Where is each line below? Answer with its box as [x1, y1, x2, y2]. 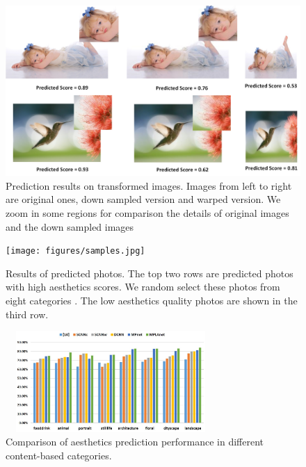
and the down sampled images [6, 219, 134, 233]
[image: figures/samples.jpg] [6, 246, 145, 256]
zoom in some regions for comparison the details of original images [6, 205, 289, 220]
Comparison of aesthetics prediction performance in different [6, 434, 264, 449]
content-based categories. [6, 448, 112, 462]
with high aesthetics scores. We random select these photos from [6, 279, 280, 294]
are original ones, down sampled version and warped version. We [6, 192, 281, 206]
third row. [6, 306, 49, 321]
